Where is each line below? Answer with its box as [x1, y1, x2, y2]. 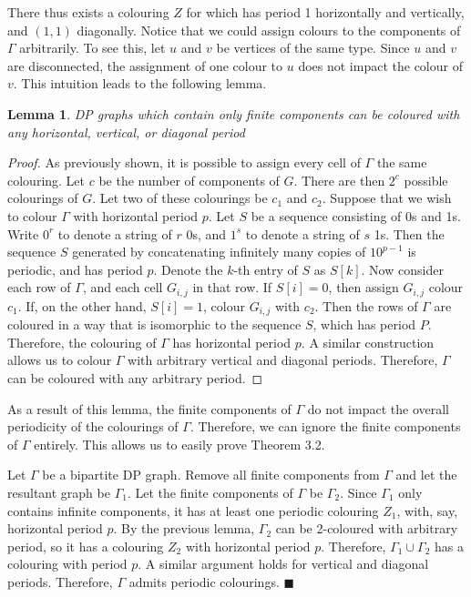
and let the [395, 465, 457, 484]
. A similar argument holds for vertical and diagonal [138, 554, 429, 573]
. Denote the [153, 259, 223, 278]
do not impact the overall [307, 399, 449, 418]
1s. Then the [374, 224, 445, 243]
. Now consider [361, 259, 444, 278]
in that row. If [192, 278, 272, 297]
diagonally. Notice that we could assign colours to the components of [77, 20, 461, 39]
